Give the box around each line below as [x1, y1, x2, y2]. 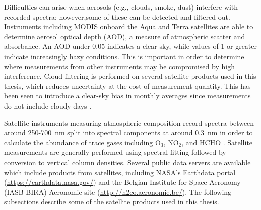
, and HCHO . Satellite [181, 137, 253, 147]
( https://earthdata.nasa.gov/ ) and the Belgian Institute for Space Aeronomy [4, 177, 241, 187]
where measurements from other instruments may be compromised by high [4, 61, 235, 71]
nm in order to [208, 127, 253, 138]
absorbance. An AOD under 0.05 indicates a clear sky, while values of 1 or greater [4, 41, 257, 51]
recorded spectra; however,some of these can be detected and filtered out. [4, 11, 230, 22]
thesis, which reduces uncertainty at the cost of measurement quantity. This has [4, 80, 251, 91]
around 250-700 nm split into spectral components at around [4, 127, 193, 138]
